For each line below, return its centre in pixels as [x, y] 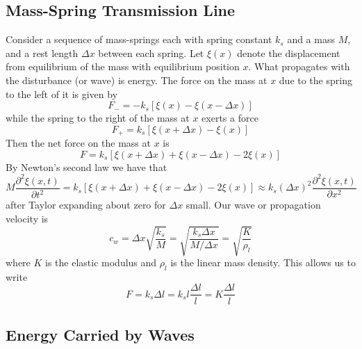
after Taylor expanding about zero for [86, 205]
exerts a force [230, 118]
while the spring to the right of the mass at [98, 118]
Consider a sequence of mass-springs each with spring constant [139, 39]
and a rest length [42, 52]
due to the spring [315, 80]
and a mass [311, 39]
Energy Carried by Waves [100, 334]
